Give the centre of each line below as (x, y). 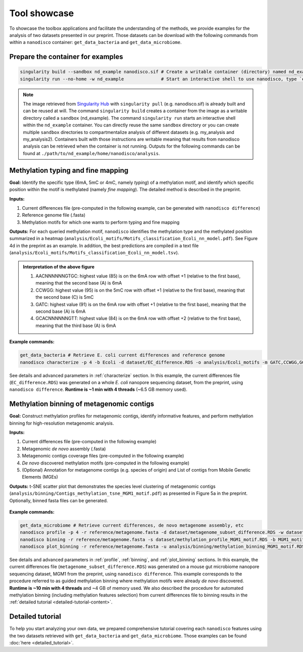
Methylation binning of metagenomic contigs (82, 404)
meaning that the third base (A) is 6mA (76, 325)
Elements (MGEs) (40, 477)
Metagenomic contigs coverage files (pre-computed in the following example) (103, 456)
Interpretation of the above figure (59, 267)
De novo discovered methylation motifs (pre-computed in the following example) (106, 463)
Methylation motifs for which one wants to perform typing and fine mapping (101, 222)
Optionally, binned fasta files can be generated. (59, 500)
